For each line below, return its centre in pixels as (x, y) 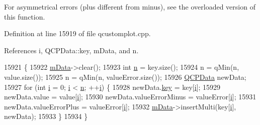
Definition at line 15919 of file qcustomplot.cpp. (77, 33)
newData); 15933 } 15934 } (46, 116)
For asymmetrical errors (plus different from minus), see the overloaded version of (130, 7)
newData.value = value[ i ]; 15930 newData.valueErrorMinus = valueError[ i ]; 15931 (130, 97)
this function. (25, 16)
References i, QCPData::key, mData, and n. (71, 50)
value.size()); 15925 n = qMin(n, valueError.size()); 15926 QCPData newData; (125, 77)
